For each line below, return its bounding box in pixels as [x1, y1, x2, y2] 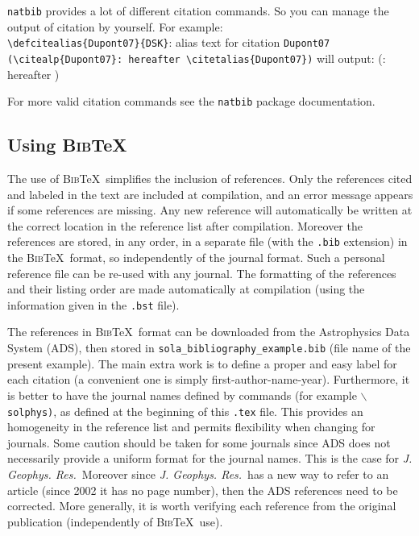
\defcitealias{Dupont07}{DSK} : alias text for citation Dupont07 [7, 34, 330, 51]
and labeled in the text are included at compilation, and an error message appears [7, 185, 413, 202]
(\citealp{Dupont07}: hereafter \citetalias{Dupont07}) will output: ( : [7, 49, 386, 66]
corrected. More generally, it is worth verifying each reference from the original [7, 497, 396, 514]
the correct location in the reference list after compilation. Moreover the [7, 217, 363, 234]
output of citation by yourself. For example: [7, 18, 223, 35]
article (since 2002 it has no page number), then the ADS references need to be [7, 481, 398, 498]
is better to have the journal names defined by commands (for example [7, 386, 357, 403]
